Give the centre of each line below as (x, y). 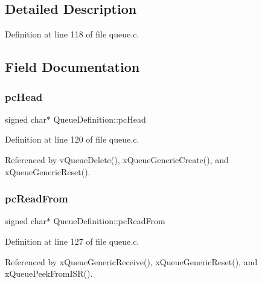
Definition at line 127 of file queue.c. (72, 241)
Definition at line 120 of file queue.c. (72, 139)
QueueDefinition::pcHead (100, 119)
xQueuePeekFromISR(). (49, 273)
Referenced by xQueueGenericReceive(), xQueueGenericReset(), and (131, 261)
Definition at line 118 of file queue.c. (72, 34)
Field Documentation (72, 67)
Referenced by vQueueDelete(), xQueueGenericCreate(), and (117, 159)
